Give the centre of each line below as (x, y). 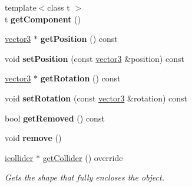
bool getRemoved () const (55, 118)
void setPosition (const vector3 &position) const (95, 58)
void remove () (33, 138)
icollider (19, 157)
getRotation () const (80, 78)
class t (59, 7)
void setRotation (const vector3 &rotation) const (96, 98)
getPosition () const (79, 39)
